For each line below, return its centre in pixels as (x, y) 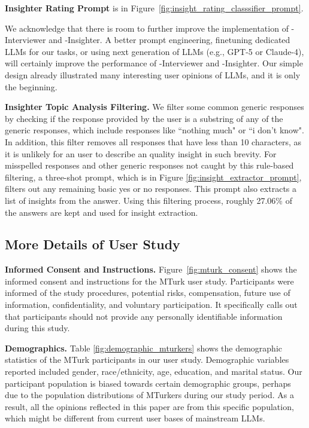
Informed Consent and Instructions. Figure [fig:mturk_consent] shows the (151, 269)
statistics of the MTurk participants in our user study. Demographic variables (147, 360)
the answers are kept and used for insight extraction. (102, 212)
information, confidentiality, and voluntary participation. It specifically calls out (151, 305)
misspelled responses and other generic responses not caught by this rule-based (149, 165)
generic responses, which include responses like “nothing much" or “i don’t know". (154, 130)
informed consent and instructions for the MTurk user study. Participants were (149, 281)
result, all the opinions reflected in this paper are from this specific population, (149, 406)
